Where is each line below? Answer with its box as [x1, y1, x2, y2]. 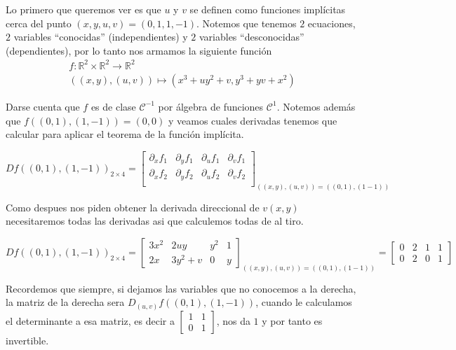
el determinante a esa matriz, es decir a [6, 313, 175, 328]
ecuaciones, [307, 15, 356, 30]
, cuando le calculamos [255, 295, 352, 309]
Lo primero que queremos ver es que [6, 2, 161, 16]
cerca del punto [6, 15, 72, 30]
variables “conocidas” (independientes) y [13, 29, 188, 44]
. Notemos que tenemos [196, 15, 297, 30]
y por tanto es [262, 313, 323, 328]
